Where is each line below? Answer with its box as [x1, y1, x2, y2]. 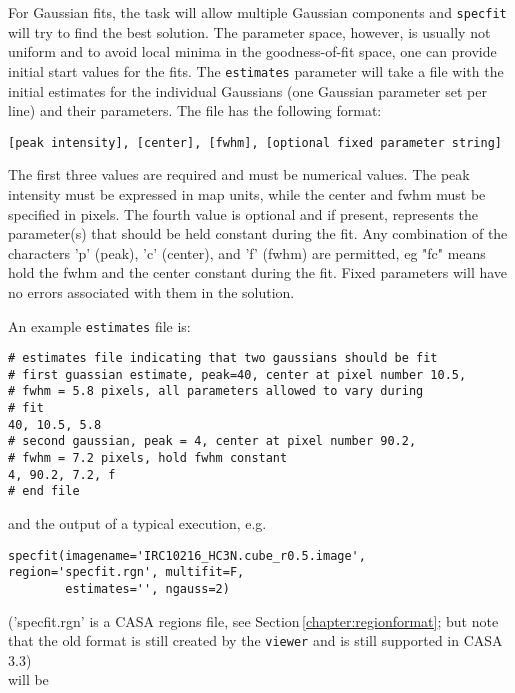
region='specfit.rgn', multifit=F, [8, 565, 245, 580]
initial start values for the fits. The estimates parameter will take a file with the [8, 60, 504, 81]
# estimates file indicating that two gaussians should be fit [8, 351, 438, 366]
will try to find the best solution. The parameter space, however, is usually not [8, 21, 491, 42]
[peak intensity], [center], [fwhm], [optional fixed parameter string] [8, 135, 502, 150]
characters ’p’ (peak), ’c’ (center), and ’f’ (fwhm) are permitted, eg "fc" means [8, 242, 486, 263]
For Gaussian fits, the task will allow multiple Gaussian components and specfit [8, 2, 507, 22]
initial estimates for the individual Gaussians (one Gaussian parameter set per [8, 80, 487, 101]
